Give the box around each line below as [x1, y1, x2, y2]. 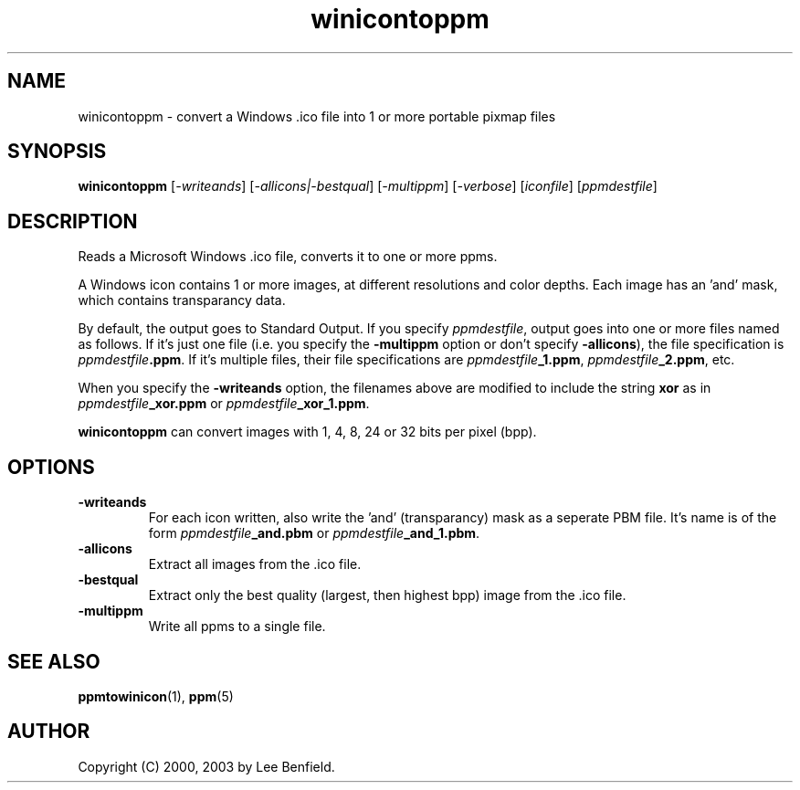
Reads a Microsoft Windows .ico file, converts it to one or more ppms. [78, 248, 498, 265]
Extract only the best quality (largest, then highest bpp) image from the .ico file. [148, 587, 626, 604]
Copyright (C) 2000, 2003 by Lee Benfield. [78, 758, 335, 774]
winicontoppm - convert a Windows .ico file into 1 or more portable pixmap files [78, 108, 556, 124]
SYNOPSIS [7, 140, 107, 163]
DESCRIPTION [7, 209, 138, 233]
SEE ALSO [7, 649, 100, 673]
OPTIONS [7, 455, 95, 479]
